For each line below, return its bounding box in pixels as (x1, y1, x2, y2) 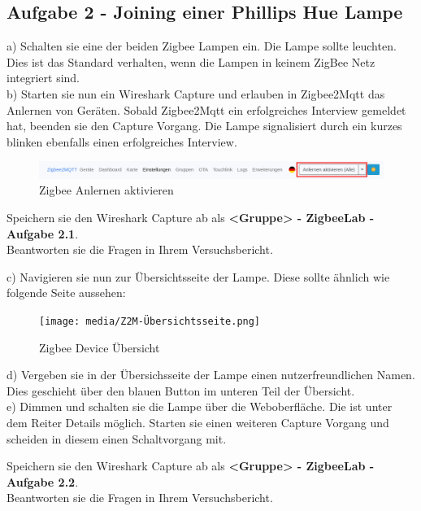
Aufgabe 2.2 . (7, 473, 79, 490)
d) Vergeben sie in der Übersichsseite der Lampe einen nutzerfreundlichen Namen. (7, 366, 415, 383)
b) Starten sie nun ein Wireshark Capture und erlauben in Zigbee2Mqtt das (7, 85, 385, 102)
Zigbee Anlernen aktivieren (39, 181, 174, 199)
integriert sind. (7, 69, 80, 86)
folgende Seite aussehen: (7, 284, 126, 301)
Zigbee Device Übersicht (39, 338, 160, 356)
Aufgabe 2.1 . (7, 225, 79, 242)
